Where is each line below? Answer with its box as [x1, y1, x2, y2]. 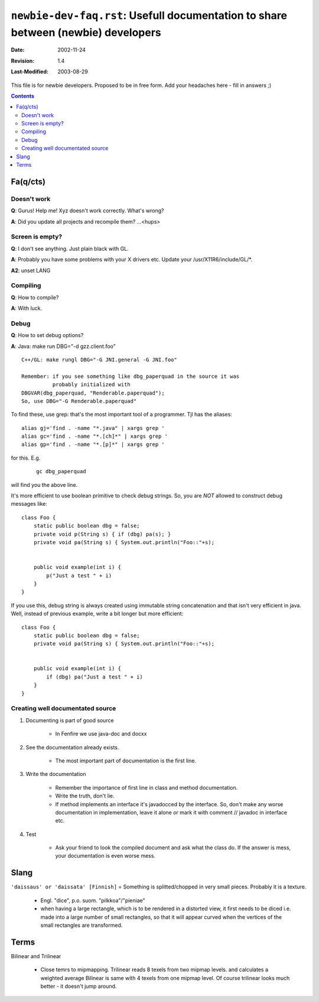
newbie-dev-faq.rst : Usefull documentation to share [11, 9, 288, 22]
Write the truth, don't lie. [55, 793, 115, 800]
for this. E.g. [11, 454, 41, 461]
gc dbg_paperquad [36, 468, 86, 475]
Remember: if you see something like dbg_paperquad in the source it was [21, 373, 240, 380]
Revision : [11, 57, 35, 64]
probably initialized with [52, 382, 131, 388]
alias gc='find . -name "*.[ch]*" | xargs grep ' [21, 433, 168, 440]
